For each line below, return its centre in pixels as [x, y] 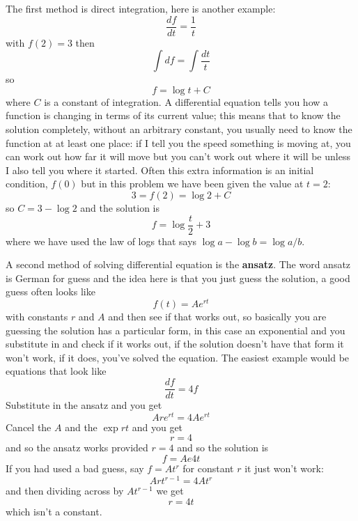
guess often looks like [50, 291]
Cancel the [29, 427]
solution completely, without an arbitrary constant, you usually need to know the [179, 129]
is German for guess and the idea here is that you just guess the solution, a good [178, 278]
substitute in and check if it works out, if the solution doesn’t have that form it [175, 344]
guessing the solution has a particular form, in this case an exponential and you [176, 330]
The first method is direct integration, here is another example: [141, 8]
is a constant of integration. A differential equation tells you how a [186, 101]
